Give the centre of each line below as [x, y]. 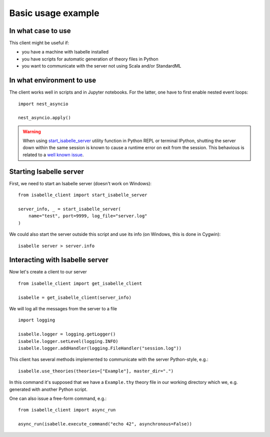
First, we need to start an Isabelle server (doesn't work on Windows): [80, 183]
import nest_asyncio [43, 104]
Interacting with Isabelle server [59, 260]
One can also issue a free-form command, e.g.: [58, 398]
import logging [37, 320]
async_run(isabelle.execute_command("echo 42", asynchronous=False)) [105, 424]
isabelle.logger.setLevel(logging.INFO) [68, 341]
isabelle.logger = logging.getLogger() [67, 334]
